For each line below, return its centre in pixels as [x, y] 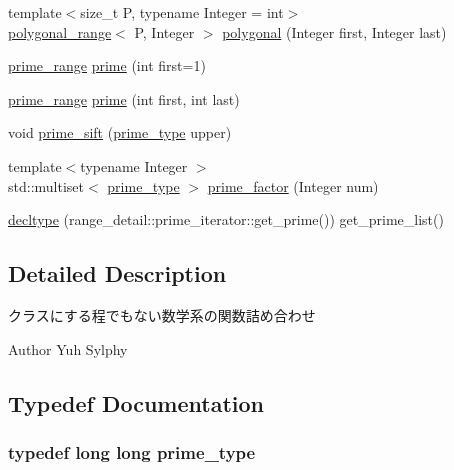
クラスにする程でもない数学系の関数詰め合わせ [162, 314]
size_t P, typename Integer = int [182, 12]
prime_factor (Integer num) [293, 185]
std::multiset [46, 185]
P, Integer [164, 31]
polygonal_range [60, 31]
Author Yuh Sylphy [68, 348]
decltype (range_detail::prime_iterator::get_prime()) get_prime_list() [226, 219]
